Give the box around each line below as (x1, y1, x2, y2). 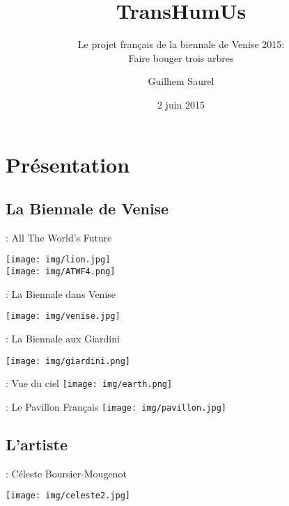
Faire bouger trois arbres (128, 50, 234, 65)
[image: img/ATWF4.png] (6, 267, 116, 277)
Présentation (6, 150, 130, 178)
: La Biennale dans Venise (6, 286, 116, 301)
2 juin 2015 (157, 97, 205, 111)
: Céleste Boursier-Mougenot (6, 466, 127, 480)
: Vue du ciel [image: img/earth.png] (6, 376, 173, 390)
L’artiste (6, 434, 68, 454)
